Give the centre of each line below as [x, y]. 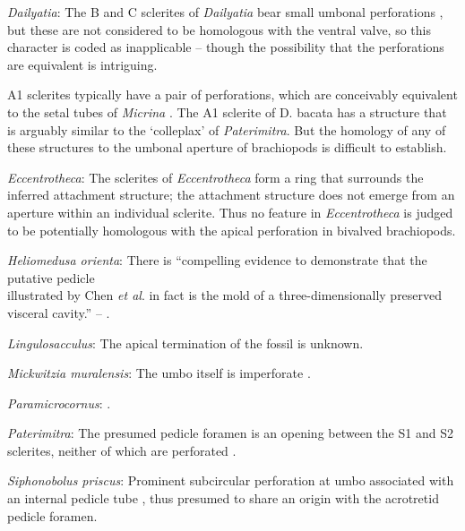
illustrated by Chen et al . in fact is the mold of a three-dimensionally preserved [225, 295]
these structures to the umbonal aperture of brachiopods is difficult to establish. [227, 147]
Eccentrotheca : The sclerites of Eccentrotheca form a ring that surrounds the [215, 177]
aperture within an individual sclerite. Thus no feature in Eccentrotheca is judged [230, 212]
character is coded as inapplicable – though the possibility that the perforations [226, 47]
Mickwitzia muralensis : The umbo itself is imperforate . [159, 373]
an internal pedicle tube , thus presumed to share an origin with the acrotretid [223, 498]
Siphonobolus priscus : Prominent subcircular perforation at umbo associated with [231, 480]
